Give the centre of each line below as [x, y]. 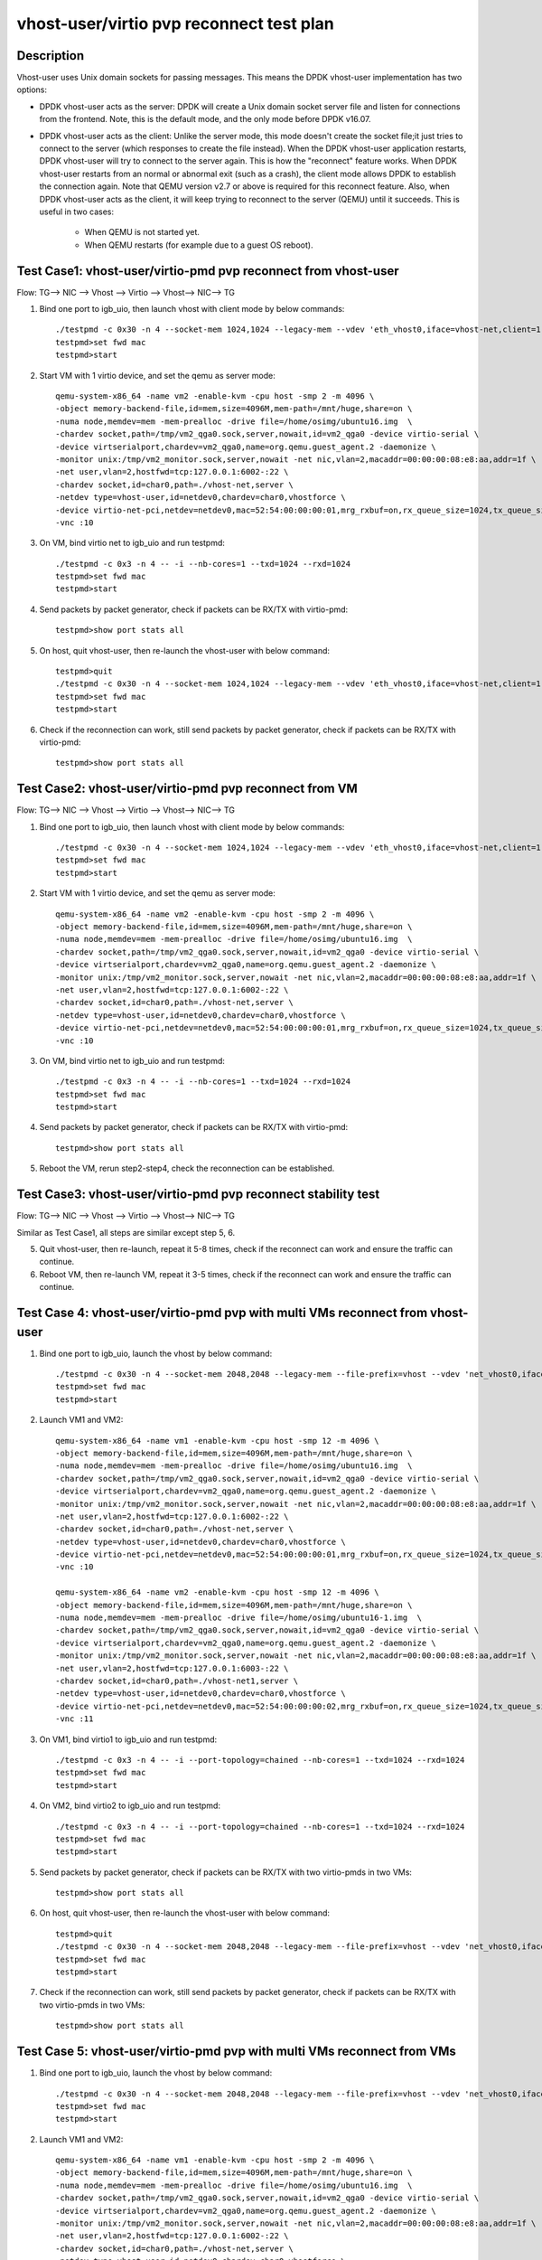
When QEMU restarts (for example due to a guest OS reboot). [199, 245]
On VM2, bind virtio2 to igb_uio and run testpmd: [130, 1806]
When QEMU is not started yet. [142, 232]
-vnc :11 [75, 1719]
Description [51, 56]
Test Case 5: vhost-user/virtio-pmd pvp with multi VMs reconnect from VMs [236, 2052]
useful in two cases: [77, 212]
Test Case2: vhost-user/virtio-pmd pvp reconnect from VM [187, 789]
